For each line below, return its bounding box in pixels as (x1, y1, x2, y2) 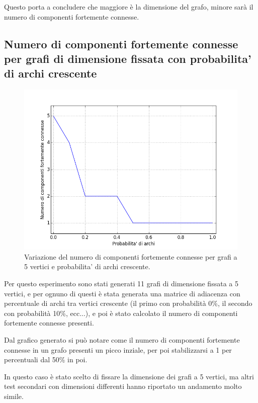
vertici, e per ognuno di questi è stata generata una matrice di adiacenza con (4, 288, 240, 298)
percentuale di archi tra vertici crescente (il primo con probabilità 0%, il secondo (4, 298, 252, 308)
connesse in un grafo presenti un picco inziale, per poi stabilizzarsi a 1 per (4, 344, 232, 355)
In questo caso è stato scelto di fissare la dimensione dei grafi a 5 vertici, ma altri (4, 371, 254, 381)
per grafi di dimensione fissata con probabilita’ (4, 50, 251, 66)
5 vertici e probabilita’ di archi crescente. (24, 261, 150, 272)
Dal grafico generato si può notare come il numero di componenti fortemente (4, 334, 240, 345)
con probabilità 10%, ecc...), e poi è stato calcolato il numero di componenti (4, 307, 238, 318)
